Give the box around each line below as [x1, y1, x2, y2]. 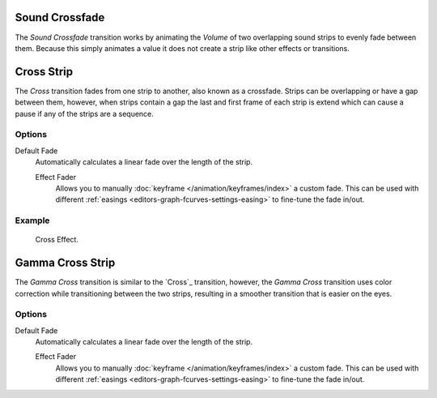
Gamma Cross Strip [15, 256, 116, 270]
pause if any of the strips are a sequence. [15, 109, 154, 118]
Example [15, 215, 50, 226]
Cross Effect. [35, 235, 78, 245]
